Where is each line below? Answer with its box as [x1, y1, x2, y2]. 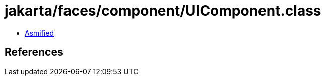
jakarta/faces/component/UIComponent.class [5, 2, 321, 19]
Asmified [25, 28, 54, 37]
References [5, 46, 63, 59]
